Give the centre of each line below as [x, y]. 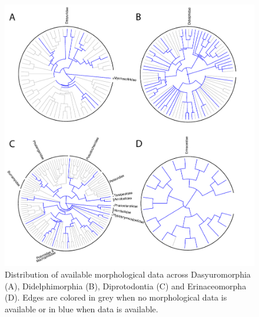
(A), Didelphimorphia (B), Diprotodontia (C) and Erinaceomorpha [126, 286]
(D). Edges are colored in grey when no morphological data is [116, 297]
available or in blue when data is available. [82, 308]
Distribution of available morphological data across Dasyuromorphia [128, 274]
